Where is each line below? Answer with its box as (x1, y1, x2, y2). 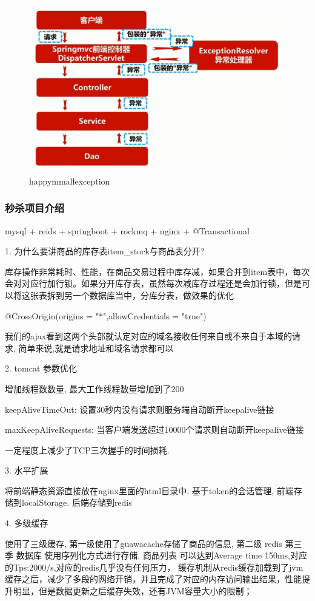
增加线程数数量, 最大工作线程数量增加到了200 (5, 382, 184, 395)
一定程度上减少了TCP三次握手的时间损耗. (5, 443, 170, 456)
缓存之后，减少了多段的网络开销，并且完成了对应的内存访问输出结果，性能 (5, 572, 302, 585)
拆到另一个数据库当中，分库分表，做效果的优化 (47, 288, 234, 301)
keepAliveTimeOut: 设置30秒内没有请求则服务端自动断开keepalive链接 (5, 402, 274, 415)
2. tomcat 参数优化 (5, 362, 77, 375)
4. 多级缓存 (5, 517, 48, 529)
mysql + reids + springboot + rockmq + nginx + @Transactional (5, 224, 250, 237)
